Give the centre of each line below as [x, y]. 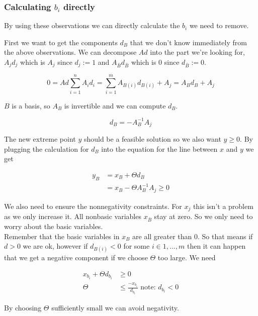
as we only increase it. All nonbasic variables [73, 216]
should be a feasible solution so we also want [152, 139]
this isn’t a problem [223, 206]
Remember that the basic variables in [62, 236]
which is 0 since [155, 62]
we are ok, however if [55, 246]
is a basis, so [31, 105]
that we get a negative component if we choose [76, 257]
